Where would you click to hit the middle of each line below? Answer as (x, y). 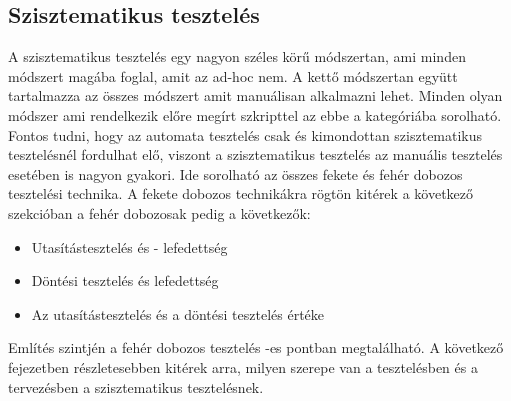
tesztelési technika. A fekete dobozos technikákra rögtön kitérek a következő (241, 193)
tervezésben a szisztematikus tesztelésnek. (136, 386)
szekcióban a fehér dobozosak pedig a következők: (159, 212)
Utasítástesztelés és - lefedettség (129, 246)
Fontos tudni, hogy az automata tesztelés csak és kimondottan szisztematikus (245, 134)
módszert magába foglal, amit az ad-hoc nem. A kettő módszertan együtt (233, 75)
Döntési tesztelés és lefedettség (125, 280)
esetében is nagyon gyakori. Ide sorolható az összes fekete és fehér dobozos (235, 173)
